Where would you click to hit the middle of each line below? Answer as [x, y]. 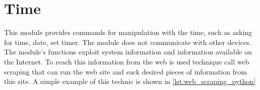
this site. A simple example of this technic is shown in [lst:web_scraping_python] [130, 81]
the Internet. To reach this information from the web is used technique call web [127, 61]
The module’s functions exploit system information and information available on [128, 52]
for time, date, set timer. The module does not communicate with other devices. [128, 42]
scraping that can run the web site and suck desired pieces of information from [126, 71]
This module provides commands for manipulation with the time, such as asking [128, 32]
